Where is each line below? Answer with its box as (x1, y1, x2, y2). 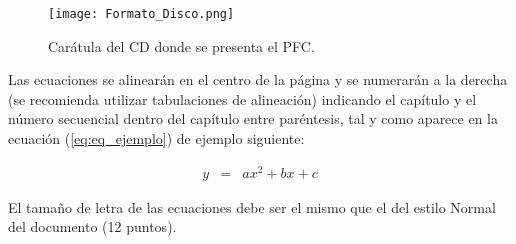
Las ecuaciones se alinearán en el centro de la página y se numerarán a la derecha (8, 69, 508, 90)
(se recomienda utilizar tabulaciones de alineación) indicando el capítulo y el (8, 88, 477, 109)
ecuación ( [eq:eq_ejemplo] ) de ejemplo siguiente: (8, 128, 305, 149)
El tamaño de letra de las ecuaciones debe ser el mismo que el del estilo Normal (8, 196, 496, 217)
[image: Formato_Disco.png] (48, 7, 235, 21)
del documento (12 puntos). (8, 216, 177, 237)
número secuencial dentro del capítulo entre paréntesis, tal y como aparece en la (8, 108, 498, 129)
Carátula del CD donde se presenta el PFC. (48, 35, 315, 56)
